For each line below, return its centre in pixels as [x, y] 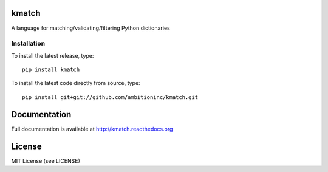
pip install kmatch [51, 70]
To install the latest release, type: [53, 55]
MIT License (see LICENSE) [46, 160]
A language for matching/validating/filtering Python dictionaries [91, 28]
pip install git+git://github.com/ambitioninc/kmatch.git [110, 97]
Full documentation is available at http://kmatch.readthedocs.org [92, 129]
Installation [28, 44]
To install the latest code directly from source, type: [76, 83]
